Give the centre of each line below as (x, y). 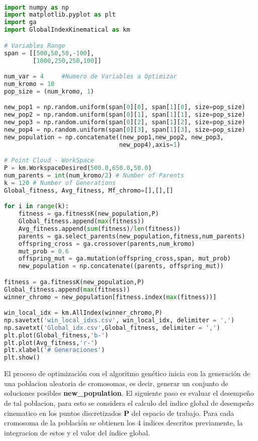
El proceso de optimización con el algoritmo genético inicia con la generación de (127, 373)
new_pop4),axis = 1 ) (150, 145)
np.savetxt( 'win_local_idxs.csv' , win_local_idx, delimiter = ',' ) (119, 320)
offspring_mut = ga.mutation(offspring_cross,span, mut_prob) (125, 259)
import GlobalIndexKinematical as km (67, 30)
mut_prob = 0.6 (44, 251)
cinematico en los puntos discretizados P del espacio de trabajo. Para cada (119, 413)
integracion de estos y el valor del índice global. (77, 432)
